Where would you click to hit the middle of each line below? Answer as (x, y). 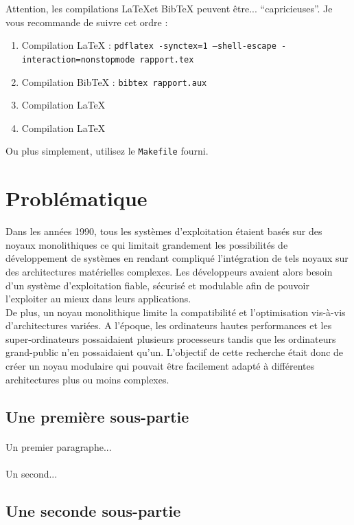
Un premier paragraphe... (59, 446)
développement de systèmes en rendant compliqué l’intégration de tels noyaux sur (177, 258)
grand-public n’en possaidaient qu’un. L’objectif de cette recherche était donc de (175, 352)
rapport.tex (167, 59)
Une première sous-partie (97, 416)
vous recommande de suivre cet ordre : (87, 22)
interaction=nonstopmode (78, 59)
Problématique (76, 198)
